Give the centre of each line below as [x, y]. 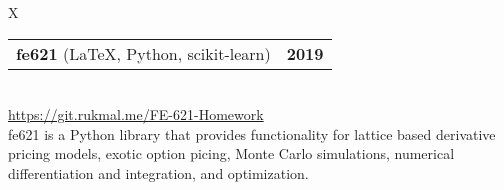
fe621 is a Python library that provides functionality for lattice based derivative [252, 133]
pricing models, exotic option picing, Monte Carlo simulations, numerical [231, 153]
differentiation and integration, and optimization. [158, 172]
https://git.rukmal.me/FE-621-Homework [136, 114]
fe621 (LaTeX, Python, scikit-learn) [143, 53]
